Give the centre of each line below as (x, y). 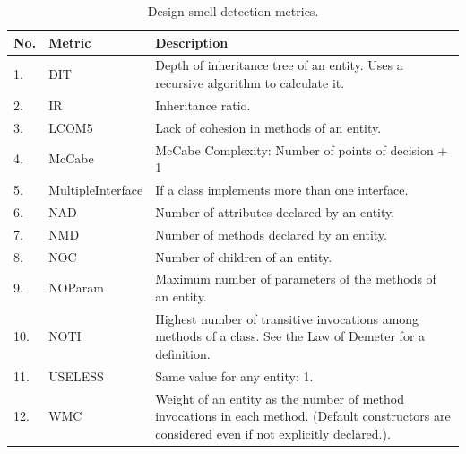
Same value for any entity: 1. (234, 375)
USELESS (76, 375)
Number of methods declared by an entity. (271, 234)
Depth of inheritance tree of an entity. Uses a (279, 65)
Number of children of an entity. (244, 256)
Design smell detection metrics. (233, 11)
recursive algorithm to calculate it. (250, 83)
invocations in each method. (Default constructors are (303, 416)
